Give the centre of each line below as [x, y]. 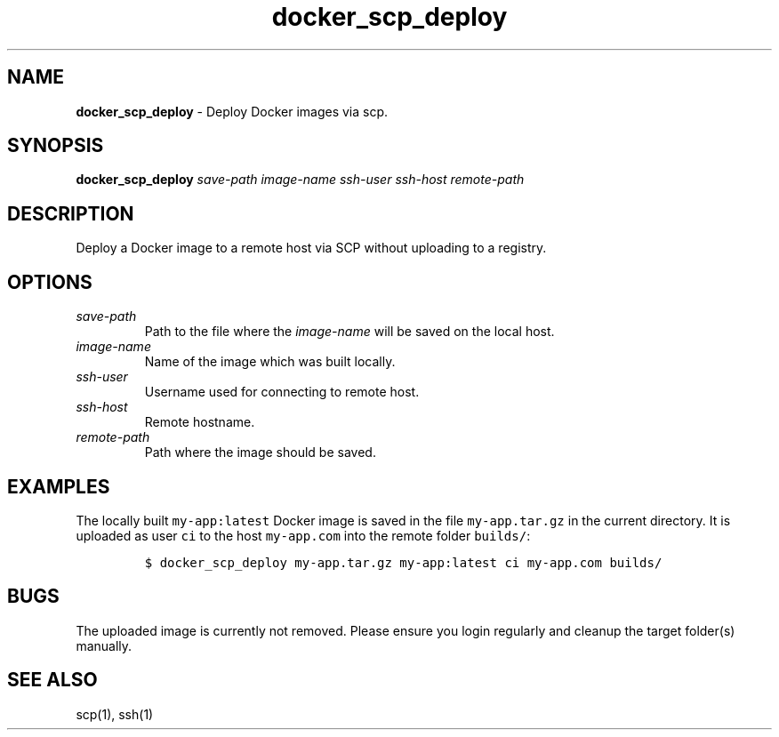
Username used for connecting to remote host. [282, 392]
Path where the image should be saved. [260, 453]
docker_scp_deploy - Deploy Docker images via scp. [232, 111]
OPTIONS [50, 282]
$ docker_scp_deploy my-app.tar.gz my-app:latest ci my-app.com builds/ [403, 562]
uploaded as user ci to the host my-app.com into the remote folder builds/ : [303, 535]
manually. [104, 645]
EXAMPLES [59, 486]
